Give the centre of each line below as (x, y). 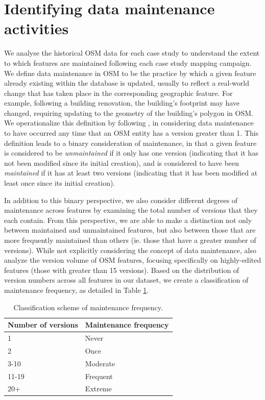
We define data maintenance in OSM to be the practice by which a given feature (130, 73)
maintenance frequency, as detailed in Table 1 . (77, 290)
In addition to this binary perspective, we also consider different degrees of (121, 200)
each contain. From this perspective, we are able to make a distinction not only (128, 220)
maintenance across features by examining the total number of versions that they (131, 210)
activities (37, 28)
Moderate (100, 363)
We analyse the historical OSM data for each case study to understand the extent (132, 53)
